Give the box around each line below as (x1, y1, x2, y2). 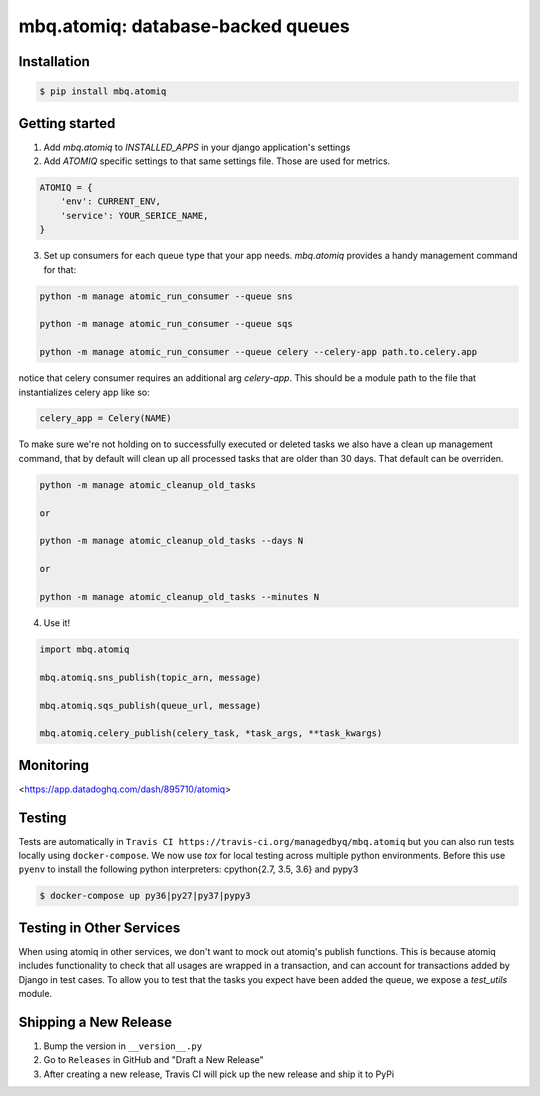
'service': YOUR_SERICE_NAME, (60, 210, 209, 221)
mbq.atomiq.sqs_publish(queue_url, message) (39, 700, 262, 711)
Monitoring (18, 756, 90, 774)
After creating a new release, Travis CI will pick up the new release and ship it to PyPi (43, 1068, 395, 1080)
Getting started (18, 115, 116, 132)
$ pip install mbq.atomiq (39, 86, 167, 97)
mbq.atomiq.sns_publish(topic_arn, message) (39, 671, 262, 683)
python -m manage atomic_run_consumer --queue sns (39, 290, 294, 302)
